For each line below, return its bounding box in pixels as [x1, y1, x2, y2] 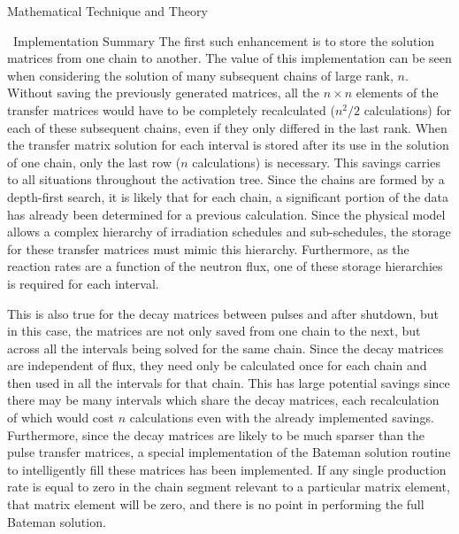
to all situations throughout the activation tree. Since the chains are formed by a [7, 170, 445, 189]
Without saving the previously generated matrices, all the [7, 83, 320, 102]
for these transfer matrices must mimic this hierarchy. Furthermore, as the [7, 239, 409, 258]
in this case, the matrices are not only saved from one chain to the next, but [7, 321, 421, 340]
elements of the [356, 83, 439, 102]
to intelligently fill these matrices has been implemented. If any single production [7, 460, 447, 478]
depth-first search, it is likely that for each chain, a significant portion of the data [7, 187, 449, 205]
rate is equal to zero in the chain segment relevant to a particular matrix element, [7, 477, 450, 496]
